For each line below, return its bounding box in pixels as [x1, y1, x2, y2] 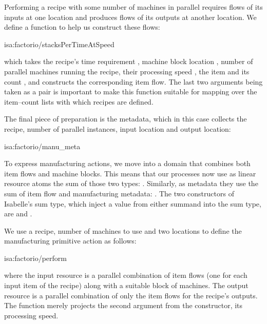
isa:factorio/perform [4, 252, 67, 263]
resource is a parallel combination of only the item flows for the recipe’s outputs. [4, 290, 258, 300]
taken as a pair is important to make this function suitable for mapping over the [4, 86, 257, 97]
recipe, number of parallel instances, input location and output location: [4, 123, 231, 134]
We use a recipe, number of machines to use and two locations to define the [4, 225, 242, 236]
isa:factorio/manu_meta [4, 140, 81, 151]
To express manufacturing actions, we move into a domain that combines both [4, 158, 251, 169]
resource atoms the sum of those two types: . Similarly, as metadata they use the [4, 178, 258, 189]
